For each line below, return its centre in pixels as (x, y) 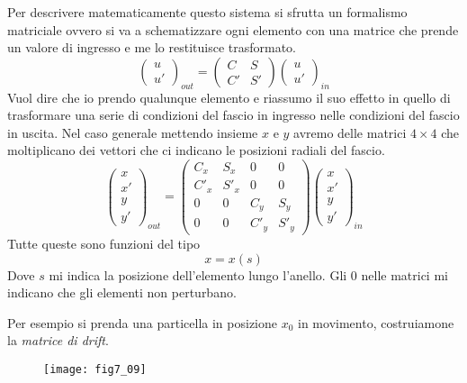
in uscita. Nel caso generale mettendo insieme (133, 132)
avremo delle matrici (350, 132)
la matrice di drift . (58, 340)
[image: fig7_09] (95, 369)
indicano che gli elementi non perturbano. (122, 292)
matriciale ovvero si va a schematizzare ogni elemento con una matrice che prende (233, 29)
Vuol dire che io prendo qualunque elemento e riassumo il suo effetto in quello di (229, 97)
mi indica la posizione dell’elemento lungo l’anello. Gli (198, 274)
